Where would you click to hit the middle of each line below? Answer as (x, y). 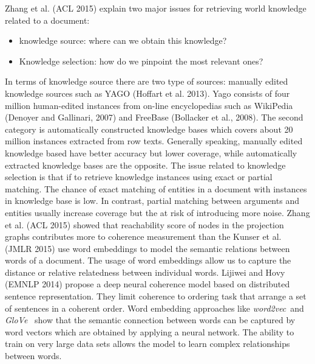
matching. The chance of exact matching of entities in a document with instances (156, 188)
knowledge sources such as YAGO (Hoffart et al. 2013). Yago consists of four (147, 93)
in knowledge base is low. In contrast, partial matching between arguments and (152, 201)
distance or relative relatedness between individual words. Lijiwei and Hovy (145, 272)
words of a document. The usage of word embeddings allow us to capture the (148, 260)
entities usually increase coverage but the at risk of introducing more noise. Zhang (157, 212)
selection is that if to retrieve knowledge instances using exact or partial (139, 177)
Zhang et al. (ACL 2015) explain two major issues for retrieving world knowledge (156, 8)
